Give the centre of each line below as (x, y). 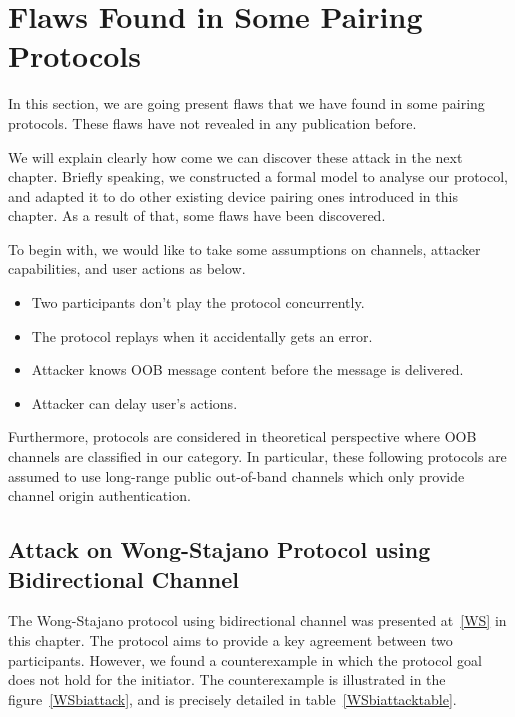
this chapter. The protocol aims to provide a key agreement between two (230, 640)
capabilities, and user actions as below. (127, 268)
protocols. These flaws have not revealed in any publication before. (212, 122)
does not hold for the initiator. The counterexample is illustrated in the (227, 679)
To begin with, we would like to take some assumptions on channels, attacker (244, 248)
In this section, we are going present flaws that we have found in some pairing (246, 103)
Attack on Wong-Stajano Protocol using (219, 549)
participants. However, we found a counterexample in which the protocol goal (245, 659)
